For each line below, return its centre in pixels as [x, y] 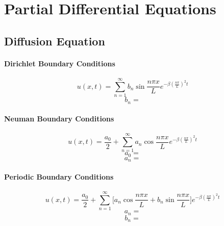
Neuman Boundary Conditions [59, 119]
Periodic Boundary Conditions [59, 176]
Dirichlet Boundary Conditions [60, 63]
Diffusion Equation [55, 41]
